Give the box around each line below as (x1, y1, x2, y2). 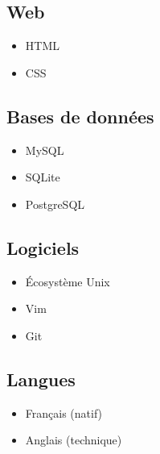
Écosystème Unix (25, 273, 110, 289)
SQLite (25, 169, 60, 185)
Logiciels (6, 235, 80, 260)
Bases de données (6, 103, 154, 128)
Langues (6, 366, 76, 391)
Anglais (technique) (25, 431, 122, 448)
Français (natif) (25, 404, 103, 421)
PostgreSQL (25, 195, 85, 212)
